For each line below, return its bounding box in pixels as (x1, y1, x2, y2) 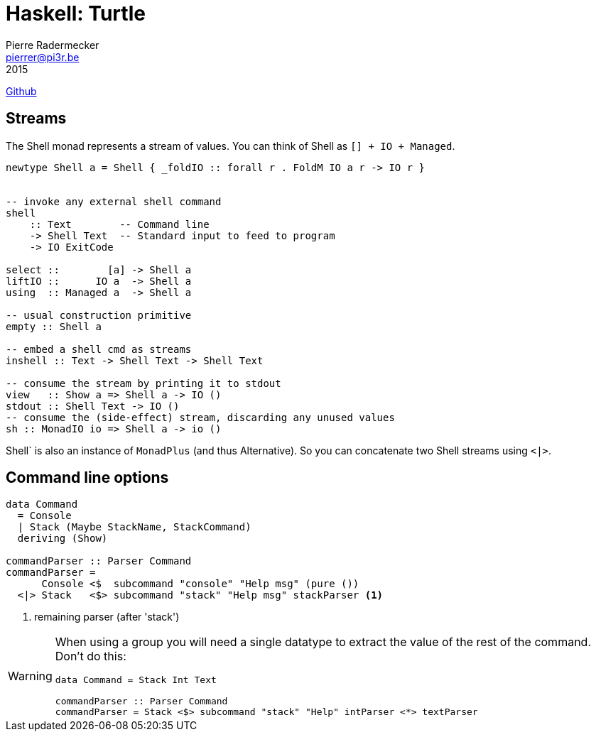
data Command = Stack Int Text (55, 675, 217, 686)
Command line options (6, 469, 169, 487)
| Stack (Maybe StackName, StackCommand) (17, 521, 251, 533)
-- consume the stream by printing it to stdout (6, 377, 281, 389)
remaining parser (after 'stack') (34, 611, 180, 623)
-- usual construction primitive (6, 309, 192, 321)
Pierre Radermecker (6, 38, 99, 51)
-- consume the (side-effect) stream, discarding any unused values (6, 411, 395, 423)
